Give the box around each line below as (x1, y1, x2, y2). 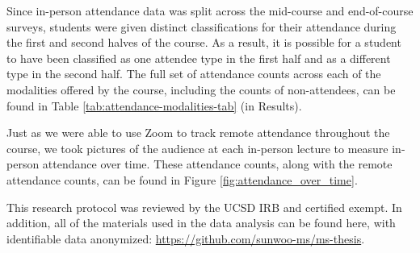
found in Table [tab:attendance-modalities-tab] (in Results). (6, 97, 302, 114)
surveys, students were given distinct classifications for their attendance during (6, 18, 397, 35)
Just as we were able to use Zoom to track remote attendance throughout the (6, 124, 390, 141)
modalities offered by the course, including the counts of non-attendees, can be (6, 81, 396, 97)
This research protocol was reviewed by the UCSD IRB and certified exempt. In (6, 198, 402, 215)
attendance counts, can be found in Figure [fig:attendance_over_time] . (6, 171, 358, 188)
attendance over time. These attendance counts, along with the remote (42, 156, 393, 172)
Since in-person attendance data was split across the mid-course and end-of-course (6, 2, 414, 19)
